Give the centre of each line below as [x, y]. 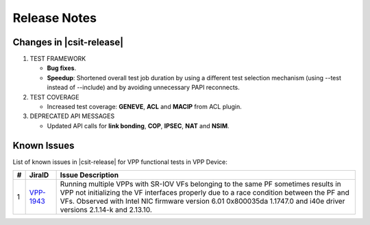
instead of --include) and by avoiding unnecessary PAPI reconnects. [143, 87]
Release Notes [55, 18]
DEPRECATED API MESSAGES [72, 116]
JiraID [39, 175]
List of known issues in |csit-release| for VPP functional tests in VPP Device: [120, 162]
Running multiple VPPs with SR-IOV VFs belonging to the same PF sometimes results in [201, 184]
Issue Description [89, 175]
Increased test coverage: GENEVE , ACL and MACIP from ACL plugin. [145, 107]
